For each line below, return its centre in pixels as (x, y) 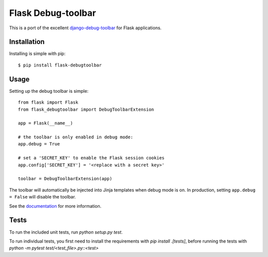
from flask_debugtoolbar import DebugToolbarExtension (86, 109)
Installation (27, 42)
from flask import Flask (48, 102)
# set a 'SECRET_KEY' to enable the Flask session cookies (91, 158)
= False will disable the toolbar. (43, 197)
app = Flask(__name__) (46, 123)
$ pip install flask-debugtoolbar (60, 65)
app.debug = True (39, 144)
